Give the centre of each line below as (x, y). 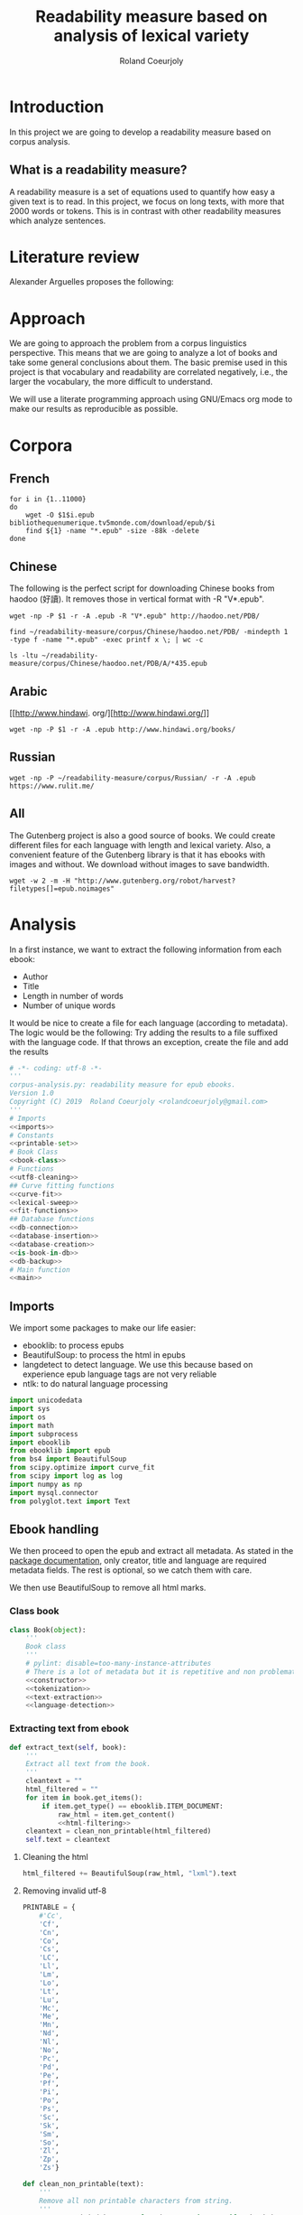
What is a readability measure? (98, 170)
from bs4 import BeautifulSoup (68, 1459)
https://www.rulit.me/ (52, 786)
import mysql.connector (54, 1492)
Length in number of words (73, 995)
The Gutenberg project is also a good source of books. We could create (142, 835)
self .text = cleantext (68, 1840)
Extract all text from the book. (88, 1764)
